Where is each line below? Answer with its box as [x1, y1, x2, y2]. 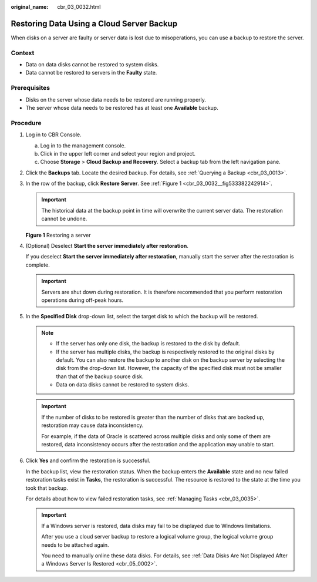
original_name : [11, 4, 49, 10]
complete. [25, 261, 50, 268]
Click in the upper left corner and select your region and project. [40, 150, 196, 157]
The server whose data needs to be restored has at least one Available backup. [25, 104, 218, 111]
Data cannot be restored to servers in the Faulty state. [25, 69, 157, 76]
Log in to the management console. [40, 142, 126, 149]
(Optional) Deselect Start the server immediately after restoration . [25, 243, 189, 250]
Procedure [11, 119, 42, 127]
